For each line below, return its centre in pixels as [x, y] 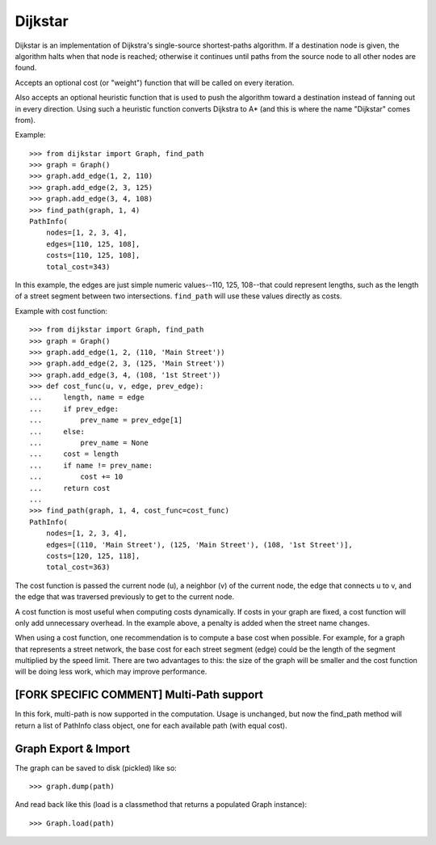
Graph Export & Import [73, 748]
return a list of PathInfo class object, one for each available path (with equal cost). [151, 725]
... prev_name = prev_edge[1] [106, 420]
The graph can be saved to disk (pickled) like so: [96, 767]
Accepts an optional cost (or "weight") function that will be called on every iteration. [155, 82]
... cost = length [74, 454]
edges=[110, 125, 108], [93, 244]
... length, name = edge [87, 397]
